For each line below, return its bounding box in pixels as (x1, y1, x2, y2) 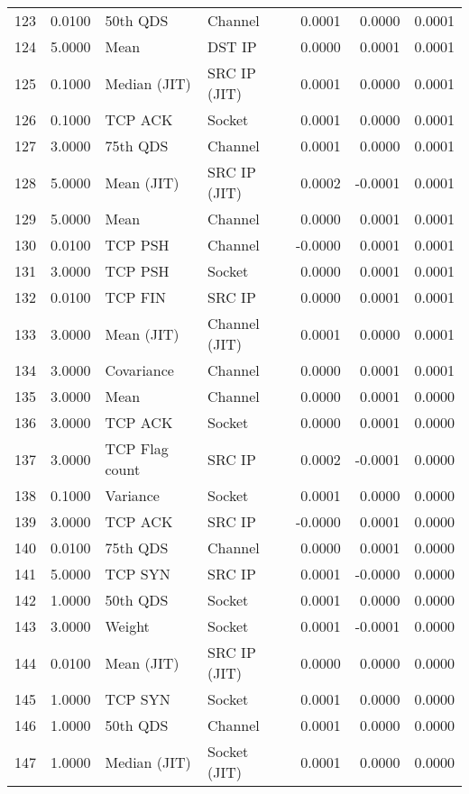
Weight (105, 616, 150, 636)
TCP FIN (105, 287, 167, 307)
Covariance (105, 360, 174, 380)
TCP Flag (105, 438, 169, 459)
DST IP (207, 36, 257, 57)
